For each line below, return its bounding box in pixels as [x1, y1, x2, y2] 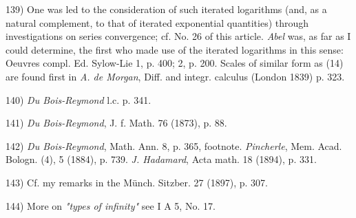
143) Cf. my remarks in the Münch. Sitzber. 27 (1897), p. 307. [6, 175, 268, 189]
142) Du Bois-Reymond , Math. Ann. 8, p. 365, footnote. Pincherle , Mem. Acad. [6, 138, 342, 153]
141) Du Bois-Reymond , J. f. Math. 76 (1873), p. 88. [6, 116, 227, 130]
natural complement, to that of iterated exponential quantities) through [6, 15, 309, 30]
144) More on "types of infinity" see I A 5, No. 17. [6, 198, 216, 212]
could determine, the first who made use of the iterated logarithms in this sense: [6, 42, 344, 56]
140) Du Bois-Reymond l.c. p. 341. [6, 92, 151, 107]
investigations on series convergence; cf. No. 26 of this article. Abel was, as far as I [6, 29, 351, 43]
